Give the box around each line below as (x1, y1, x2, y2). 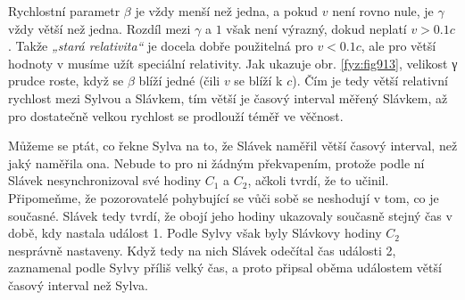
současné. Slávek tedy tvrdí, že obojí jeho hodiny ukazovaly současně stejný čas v (8, 206, 453, 224)
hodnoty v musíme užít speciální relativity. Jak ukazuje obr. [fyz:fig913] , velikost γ (8, 53, 458, 72)
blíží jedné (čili (138, 71, 220, 90)
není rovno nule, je (332, 2, 434, 20)
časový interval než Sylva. (8, 275, 148, 294)
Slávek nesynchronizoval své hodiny (8, 171, 202, 190)
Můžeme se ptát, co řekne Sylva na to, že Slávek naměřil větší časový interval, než (8, 136, 458, 155)
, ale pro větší (361, 36, 436, 55)
